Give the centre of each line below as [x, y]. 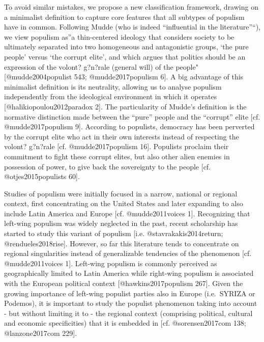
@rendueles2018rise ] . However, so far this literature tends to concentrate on [122, 243]
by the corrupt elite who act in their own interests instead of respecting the [122, 136]
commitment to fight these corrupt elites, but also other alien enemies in [117, 156]
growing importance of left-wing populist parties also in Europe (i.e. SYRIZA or [130, 293]
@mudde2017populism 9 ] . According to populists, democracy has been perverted [129, 126]
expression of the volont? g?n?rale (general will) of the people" [101, 66]
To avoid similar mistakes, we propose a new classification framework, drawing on [131, 7]
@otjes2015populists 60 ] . [42, 176]
